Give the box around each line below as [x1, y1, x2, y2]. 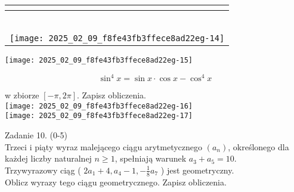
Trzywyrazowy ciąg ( [5, 163, 81, 176]
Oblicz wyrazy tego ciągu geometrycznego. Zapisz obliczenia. [5, 175, 227, 188]
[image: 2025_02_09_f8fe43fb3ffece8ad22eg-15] [5, 56, 193, 64]
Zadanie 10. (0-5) [5, 129, 67, 141]
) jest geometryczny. [160, 163, 234, 176]
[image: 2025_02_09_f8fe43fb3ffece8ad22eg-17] [5, 112, 193, 120]
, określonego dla [228, 140, 289, 153]
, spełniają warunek [114, 152, 187, 165]
